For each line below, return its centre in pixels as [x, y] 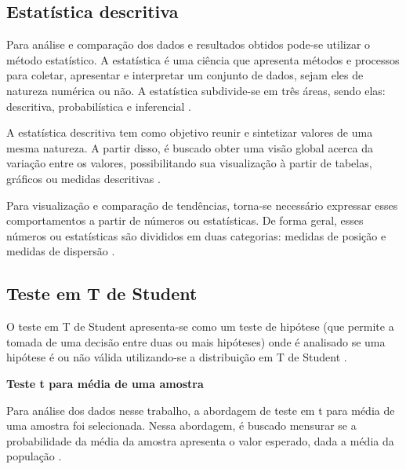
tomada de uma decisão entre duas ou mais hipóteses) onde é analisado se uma [196, 341]
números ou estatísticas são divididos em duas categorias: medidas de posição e [196, 235]
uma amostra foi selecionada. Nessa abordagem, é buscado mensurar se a [181, 425]
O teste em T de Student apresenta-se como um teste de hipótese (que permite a [200, 326]
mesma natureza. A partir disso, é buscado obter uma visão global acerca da [190, 147]
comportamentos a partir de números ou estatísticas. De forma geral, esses [185, 220]
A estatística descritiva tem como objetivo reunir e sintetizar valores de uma [190, 132]
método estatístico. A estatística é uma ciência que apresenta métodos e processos [203, 59]
